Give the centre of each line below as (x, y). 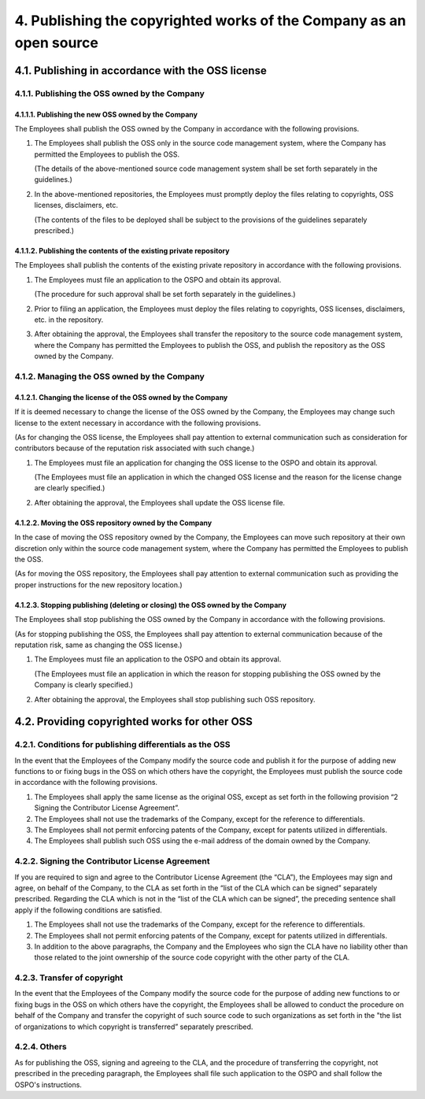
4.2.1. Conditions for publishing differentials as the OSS (122, 745)
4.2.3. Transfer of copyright (69, 978)
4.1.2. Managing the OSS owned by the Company (109, 376)
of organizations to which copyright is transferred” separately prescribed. (134, 1027)
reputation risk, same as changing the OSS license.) (98, 645)
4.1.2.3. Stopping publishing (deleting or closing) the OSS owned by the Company (151, 605)
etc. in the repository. (69, 320)
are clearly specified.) (70, 488)
